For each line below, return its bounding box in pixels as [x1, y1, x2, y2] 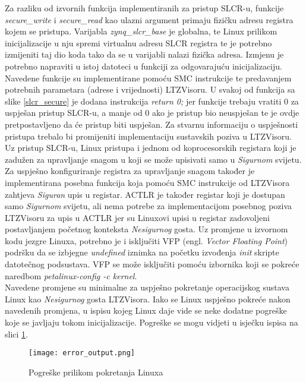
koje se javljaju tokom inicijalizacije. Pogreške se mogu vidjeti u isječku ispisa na [5, 316, 298, 329]
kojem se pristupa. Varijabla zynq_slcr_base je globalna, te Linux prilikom [5, 25, 277, 37]
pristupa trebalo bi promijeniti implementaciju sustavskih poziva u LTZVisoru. [5, 130, 292, 142]
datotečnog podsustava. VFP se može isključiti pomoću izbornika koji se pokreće [5, 258, 299, 270]
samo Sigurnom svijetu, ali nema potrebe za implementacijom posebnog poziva [5, 200, 292, 212]
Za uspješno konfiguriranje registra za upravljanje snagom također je [5, 165, 255, 177]
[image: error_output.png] [29, 349, 135, 358]
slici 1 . [5, 327, 28, 340]
